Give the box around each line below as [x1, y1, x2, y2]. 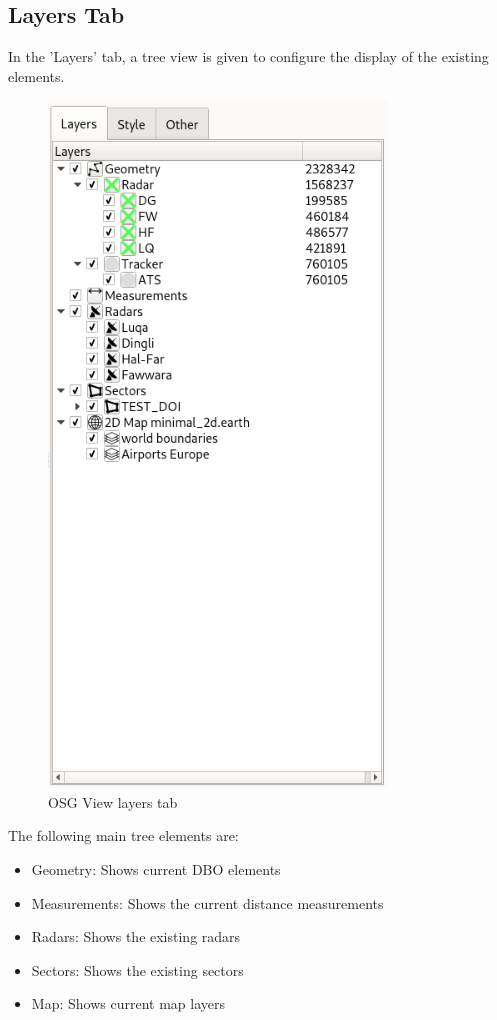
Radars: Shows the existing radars [31, 926, 241, 947]
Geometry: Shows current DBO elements [31, 858, 281, 879]
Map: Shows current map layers [31, 993, 225, 1014]
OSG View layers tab [48, 791, 178, 812]
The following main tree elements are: [8, 825, 239, 846]
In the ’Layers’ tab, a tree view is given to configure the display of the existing [8, 46, 489, 67]
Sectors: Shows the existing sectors [31, 959, 244, 980]
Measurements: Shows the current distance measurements [31, 892, 384, 913]
